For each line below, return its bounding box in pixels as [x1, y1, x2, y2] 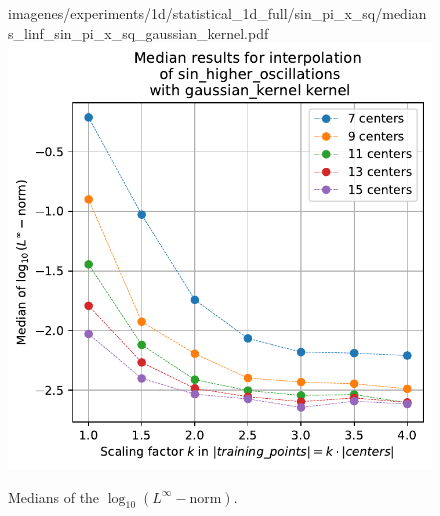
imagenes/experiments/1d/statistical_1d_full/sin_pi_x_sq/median [8, 3, 427, 23]
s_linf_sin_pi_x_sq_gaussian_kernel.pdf [8, 22, 269, 43]
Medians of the [8, 486, 100, 507]
